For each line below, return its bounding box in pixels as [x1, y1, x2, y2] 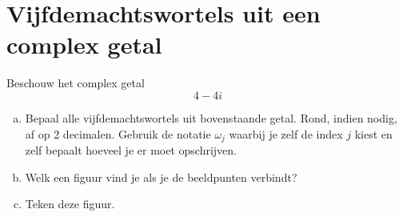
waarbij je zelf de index [229, 125, 343, 142]
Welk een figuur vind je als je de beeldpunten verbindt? [25, 168, 297, 185]
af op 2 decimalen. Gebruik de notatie [25, 125, 211, 142]
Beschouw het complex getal [6, 74, 145, 91]
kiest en [354, 125, 393, 142]
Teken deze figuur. [25, 195, 115, 212]
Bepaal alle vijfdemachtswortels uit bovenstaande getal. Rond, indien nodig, [25, 109, 397, 126]
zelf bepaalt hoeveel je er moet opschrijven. [25, 141, 237, 158]
